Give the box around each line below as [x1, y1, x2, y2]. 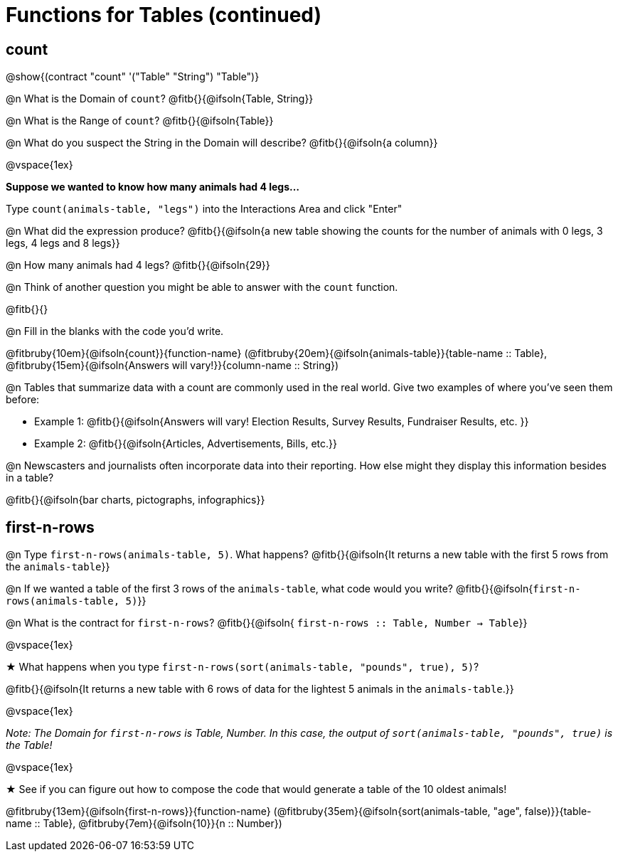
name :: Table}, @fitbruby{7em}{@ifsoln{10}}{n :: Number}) [6, 817, 282, 830]
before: [6, 393, 40, 406]
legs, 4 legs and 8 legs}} [6, 237, 120, 250]
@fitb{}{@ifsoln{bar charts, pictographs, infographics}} [6, 494, 265, 506]
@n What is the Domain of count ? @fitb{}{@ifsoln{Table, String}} [6, 92, 314, 105]
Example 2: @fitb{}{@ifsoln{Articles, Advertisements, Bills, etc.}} [34, 437, 337, 450]
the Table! [6, 739, 53, 752]
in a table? [6, 472, 54, 484]
